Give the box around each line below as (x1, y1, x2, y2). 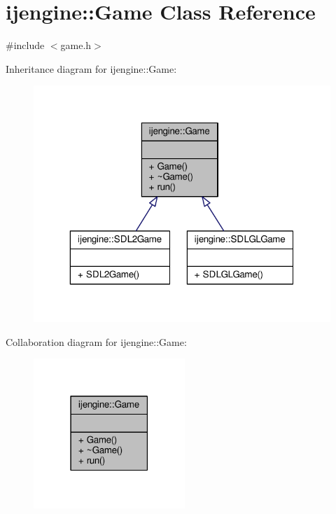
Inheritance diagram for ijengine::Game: (6, 61, 177, 76)
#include (6, 38, 45, 53)
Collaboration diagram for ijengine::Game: (6, 334, 187, 349)
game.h (60, 38, 92, 53)
